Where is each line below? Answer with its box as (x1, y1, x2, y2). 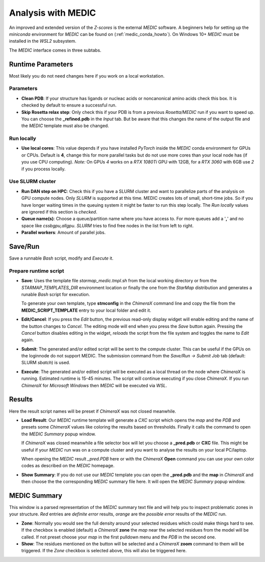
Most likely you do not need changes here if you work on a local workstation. (9, 73, 165, 79)
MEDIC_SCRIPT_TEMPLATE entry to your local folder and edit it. (21, 307, 152, 313)
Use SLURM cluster (9, 178, 56, 185)
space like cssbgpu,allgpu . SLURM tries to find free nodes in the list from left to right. (21, 222, 194, 228)
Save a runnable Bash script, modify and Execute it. (9, 255, 114, 261)
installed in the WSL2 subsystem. (9, 38, 77, 44)
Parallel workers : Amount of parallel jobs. (21, 230, 106, 236)
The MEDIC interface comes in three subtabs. (9, 47, 102, 53)
